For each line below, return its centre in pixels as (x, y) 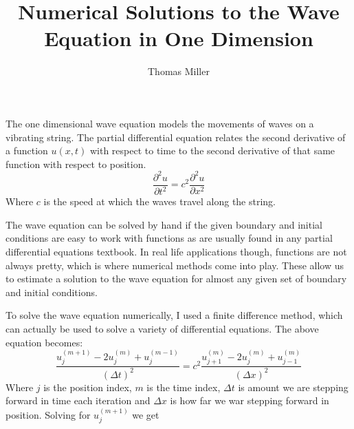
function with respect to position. (76, 164)
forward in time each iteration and (78, 400)
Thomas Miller (179, 71)
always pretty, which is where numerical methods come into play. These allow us (175, 265)
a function (27, 150)
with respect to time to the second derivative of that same (212, 150)
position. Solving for (48, 414)
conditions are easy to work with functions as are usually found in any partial (169, 238)
